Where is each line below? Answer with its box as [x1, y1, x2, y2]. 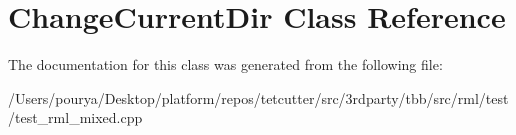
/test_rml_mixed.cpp [8, 107, 143, 128]
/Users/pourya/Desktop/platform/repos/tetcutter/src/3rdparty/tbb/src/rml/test [8, 87, 509, 108]
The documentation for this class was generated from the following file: [8, 54, 443, 75]
